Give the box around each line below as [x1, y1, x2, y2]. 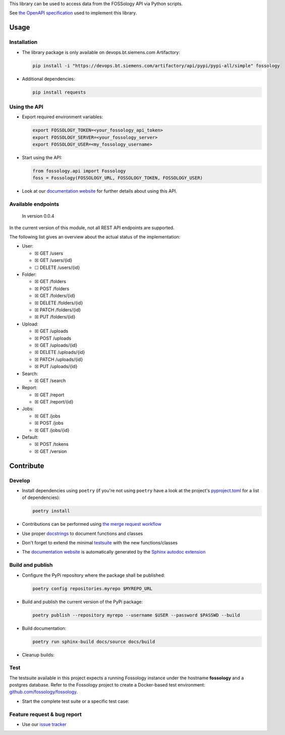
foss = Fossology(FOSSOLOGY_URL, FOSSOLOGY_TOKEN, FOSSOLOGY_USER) [32, 175, 203, 181]
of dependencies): [22, 494, 61, 500]
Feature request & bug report [9, 711, 82, 718]
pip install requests [32, 89, 86, 95]
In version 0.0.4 [22, 213, 55, 219]
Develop [9, 477, 30, 484]
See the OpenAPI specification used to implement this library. [9, 10, 137, 16]
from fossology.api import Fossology [32, 168, 126, 174]
